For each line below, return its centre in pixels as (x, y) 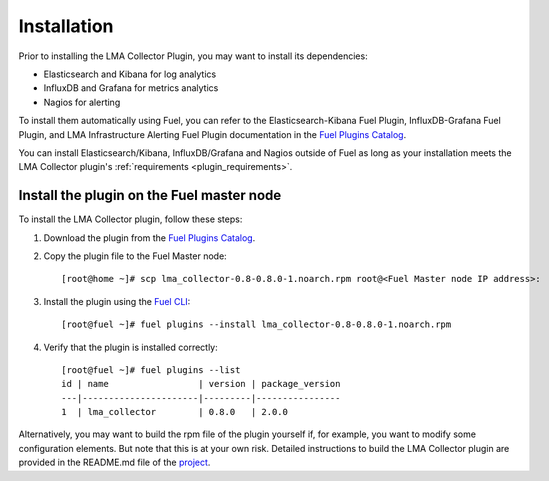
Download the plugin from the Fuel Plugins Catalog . (149, 237)
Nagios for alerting (82, 102)
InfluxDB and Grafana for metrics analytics (131, 88)
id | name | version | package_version (201, 384)
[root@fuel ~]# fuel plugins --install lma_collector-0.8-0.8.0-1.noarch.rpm (256, 324)
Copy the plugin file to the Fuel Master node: (135, 256)
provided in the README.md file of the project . (114, 462)
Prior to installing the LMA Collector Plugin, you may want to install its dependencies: (193, 56)
